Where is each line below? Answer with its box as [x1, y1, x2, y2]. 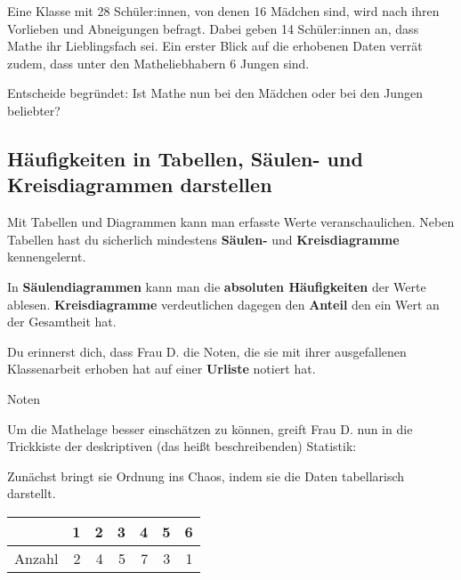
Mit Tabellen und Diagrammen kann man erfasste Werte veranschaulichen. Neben [7, 213, 455, 231]
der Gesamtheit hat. [7, 312, 117, 331]
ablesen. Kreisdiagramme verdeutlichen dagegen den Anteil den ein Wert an [7, 294, 440, 313]
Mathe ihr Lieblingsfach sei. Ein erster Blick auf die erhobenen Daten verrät [7, 36, 423, 55]
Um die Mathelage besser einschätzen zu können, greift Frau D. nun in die [7, 419, 413, 438]
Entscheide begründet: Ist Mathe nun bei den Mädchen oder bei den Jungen [7, 84, 423, 102]
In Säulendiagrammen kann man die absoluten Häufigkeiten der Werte [7, 277, 426, 295]
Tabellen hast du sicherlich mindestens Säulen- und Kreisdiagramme [7, 230, 400, 248]
